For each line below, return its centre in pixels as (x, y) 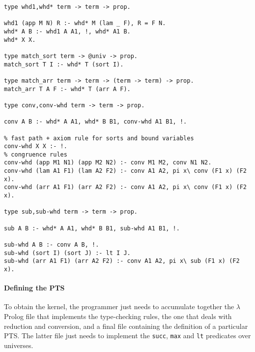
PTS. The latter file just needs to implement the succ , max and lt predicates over (127, 336)
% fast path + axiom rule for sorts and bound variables (99, 138)
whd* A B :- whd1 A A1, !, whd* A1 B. (67, 31)
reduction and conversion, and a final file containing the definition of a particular (126, 326)
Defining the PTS (34, 288)
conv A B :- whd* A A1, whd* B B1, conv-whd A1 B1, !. (96, 122)
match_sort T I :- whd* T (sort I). (64, 64)
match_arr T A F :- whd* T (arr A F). (67, 89)
